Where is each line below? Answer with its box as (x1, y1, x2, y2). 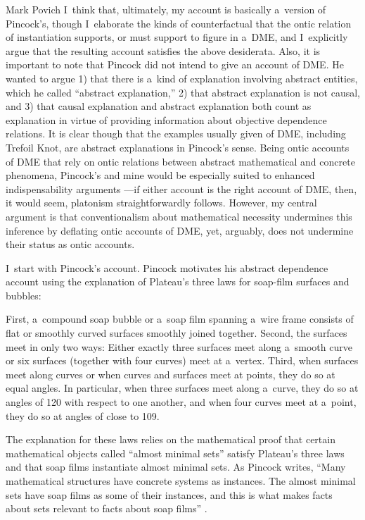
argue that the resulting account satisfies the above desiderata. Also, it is (6, 43, 321, 58)
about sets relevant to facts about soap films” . (6, 501, 207, 516)
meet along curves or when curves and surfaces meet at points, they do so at (6, 366, 335, 381)
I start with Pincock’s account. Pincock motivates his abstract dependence (6, 260, 328, 275)
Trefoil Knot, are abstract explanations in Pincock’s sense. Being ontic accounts (6, 140, 350, 154)
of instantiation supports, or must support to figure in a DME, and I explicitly (6, 30, 348, 44)
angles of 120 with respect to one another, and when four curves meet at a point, (6, 395, 357, 409)
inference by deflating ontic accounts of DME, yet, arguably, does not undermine (6, 223, 354, 237)
